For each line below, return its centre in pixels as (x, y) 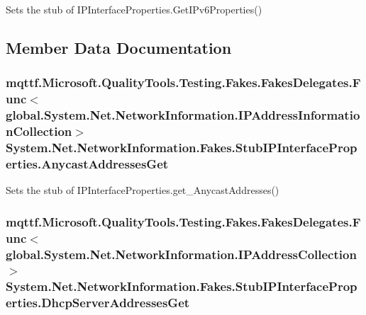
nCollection (39, 131)
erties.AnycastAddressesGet (87, 163)
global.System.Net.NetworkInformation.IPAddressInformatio (183, 115)
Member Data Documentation (119, 47)
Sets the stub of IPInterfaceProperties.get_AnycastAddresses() (143, 190)
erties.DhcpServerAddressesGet (98, 303)
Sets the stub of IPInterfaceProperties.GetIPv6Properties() (134, 9)
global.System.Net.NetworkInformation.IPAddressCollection (181, 254)
